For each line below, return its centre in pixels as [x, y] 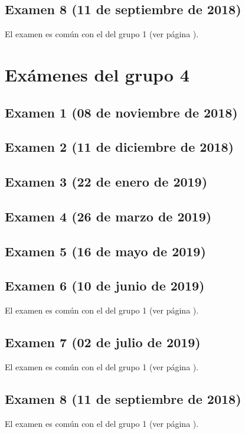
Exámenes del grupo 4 [97, 74]
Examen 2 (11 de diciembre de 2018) [119, 147]
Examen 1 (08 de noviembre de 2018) [121, 112]
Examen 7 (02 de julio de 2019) [103, 342]
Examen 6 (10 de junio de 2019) [105, 285]
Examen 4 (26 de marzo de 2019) [108, 216]
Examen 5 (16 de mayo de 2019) [105, 251]
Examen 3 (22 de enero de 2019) [106, 182]
